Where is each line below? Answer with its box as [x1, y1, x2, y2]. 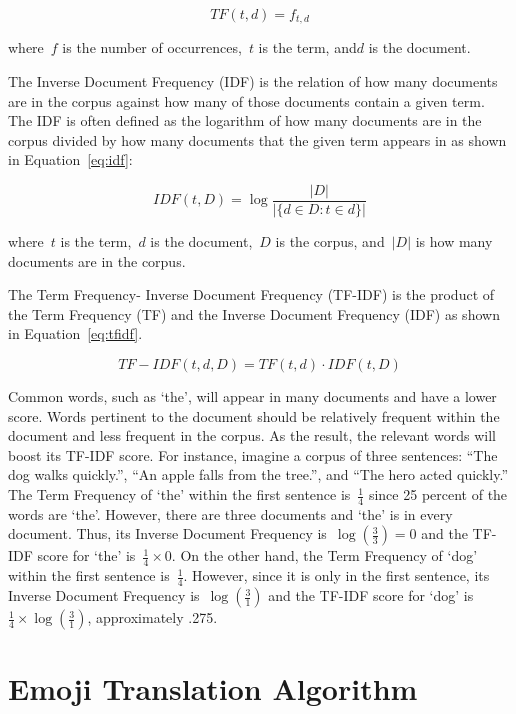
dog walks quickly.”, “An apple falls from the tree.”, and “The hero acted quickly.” [8, 464, 508, 485]
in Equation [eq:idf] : [8, 149, 133, 170]
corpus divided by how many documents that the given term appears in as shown [8, 129, 507, 150]
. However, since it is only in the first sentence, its [183, 565, 490, 586]
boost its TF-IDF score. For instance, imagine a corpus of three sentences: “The [8, 444, 498, 465]
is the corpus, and [275, 231, 385, 252]
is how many [415, 231, 493, 252]
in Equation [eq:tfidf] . [8, 323, 143, 344]
